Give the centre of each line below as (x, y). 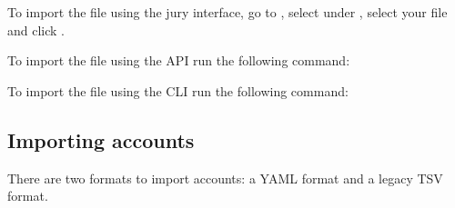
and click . (36, 30)
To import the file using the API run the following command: (179, 60)
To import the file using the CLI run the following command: (178, 90)
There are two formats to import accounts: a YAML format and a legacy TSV (225, 178)
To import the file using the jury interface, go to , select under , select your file (227, 12)
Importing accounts (101, 139)
